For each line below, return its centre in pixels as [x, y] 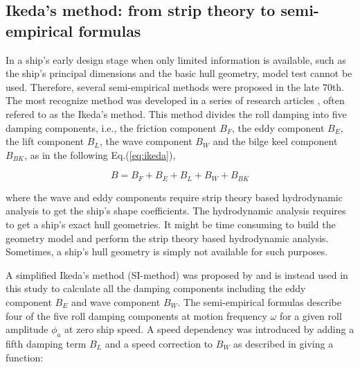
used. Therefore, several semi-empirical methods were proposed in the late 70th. [175, 86]
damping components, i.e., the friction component [111, 127]
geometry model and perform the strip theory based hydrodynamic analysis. [167, 238]
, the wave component [146, 141]
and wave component [116, 301]
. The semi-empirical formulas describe [259, 301]
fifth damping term [46, 343]
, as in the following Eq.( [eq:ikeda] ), [100, 154]
